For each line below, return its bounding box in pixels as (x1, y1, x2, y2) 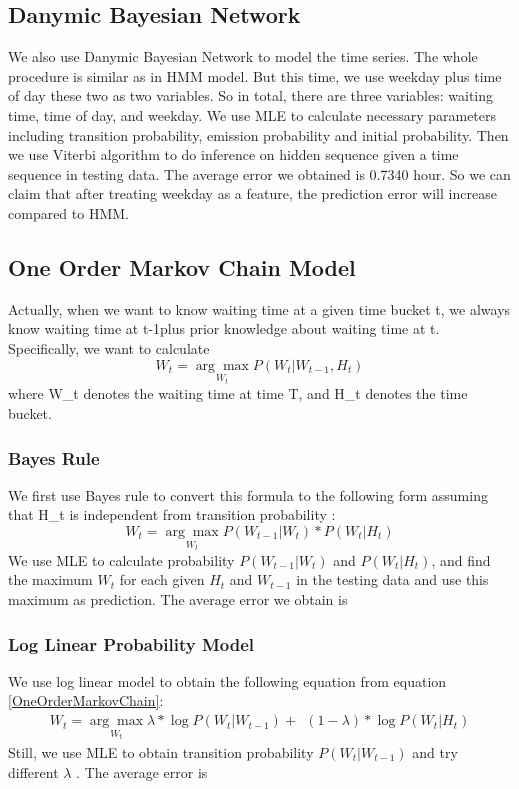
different (8, 761, 59, 782)
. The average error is (76, 761, 208, 782)
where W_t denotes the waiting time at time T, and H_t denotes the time (8, 383, 468, 404)
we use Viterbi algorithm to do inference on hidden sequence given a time (8, 144, 459, 165)
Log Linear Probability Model (8, 631, 254, 656)
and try (412, 741, 458, 762)
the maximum (8, 569, 93, 590)
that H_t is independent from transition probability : (8, 504, 336, 525)
